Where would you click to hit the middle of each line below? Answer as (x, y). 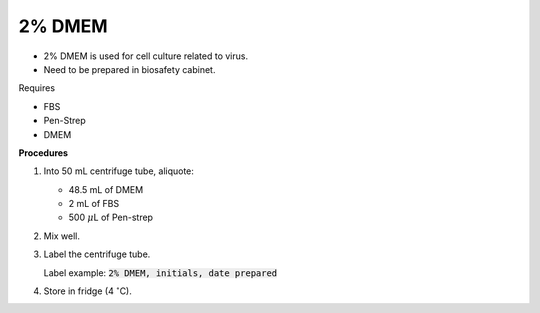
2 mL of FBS (94, 204)
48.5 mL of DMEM (106, 189)
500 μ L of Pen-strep (111, 217)
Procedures (43, 152)
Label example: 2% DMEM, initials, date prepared (160, 272)
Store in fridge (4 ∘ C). (87, 290)
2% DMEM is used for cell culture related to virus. (146, 56)
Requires (36, 88)
